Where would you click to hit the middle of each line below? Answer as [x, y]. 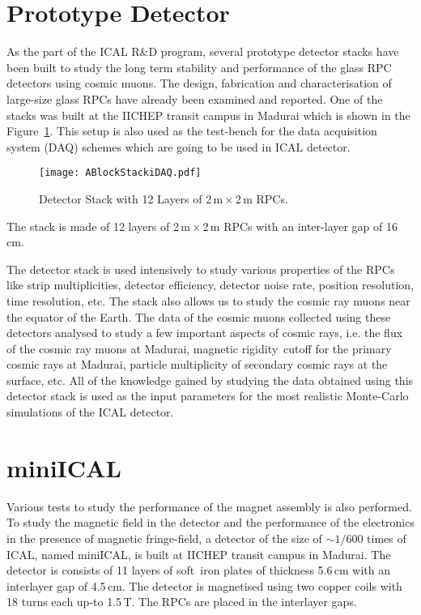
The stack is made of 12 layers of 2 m [98, 226]
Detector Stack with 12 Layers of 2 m [131, 198]
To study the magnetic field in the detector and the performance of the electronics [210, 522]
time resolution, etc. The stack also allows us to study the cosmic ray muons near [208, 300]
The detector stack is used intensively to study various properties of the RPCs [201, 269]
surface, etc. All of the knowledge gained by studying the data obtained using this [210, 380]
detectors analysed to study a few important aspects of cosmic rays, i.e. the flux [205, 333]
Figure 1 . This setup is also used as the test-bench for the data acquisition [192, 131]
